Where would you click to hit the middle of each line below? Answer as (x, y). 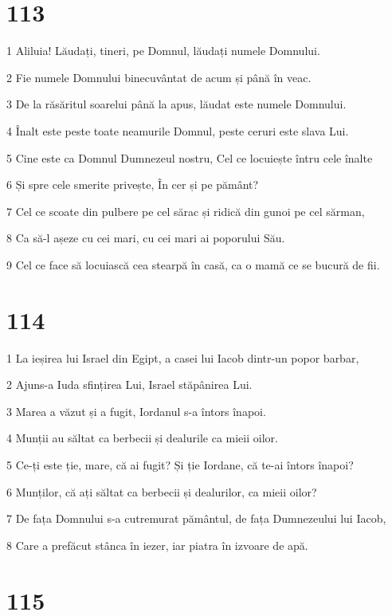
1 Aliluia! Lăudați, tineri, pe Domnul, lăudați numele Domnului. (163, 51)
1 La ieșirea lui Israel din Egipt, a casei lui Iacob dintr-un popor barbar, (183, 357)
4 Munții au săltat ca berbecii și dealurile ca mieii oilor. (142, 438)
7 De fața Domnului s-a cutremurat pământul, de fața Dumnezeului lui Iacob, (196, 518)
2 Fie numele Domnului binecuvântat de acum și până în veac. (159, 77)
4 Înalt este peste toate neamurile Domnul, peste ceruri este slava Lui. (178, 130)
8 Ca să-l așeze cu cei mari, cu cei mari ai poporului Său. (146, 238)
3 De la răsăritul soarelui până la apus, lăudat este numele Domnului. (176, 104)
